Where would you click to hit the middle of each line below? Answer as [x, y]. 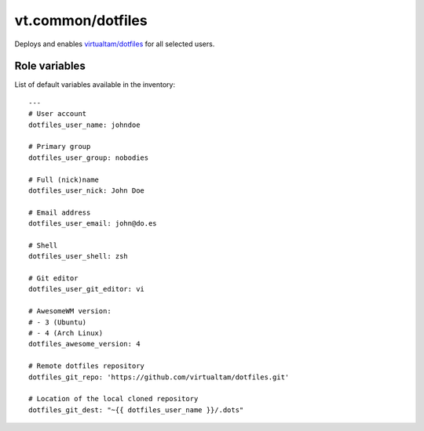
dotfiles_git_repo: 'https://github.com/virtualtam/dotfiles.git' [159, 377]
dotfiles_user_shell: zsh [79, 256]
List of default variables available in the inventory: [95, 85]
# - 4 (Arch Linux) [66, 333]
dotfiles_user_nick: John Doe [87, 190]
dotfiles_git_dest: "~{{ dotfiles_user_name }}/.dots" [136, 410]
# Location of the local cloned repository [113, 399]
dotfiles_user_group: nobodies [89, 158]
